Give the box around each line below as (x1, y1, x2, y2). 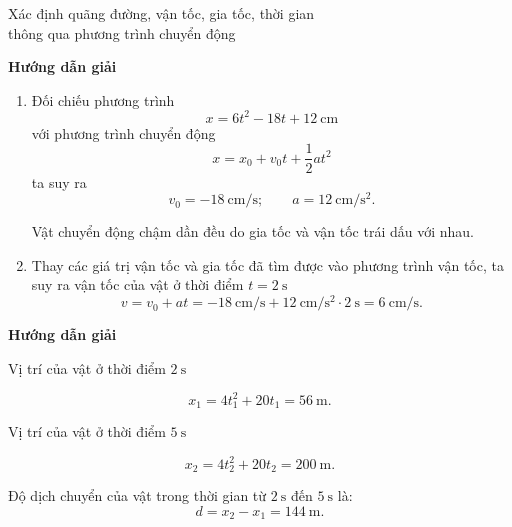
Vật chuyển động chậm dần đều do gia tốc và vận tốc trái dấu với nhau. (31, 221, 475, 242)
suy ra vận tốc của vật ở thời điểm (31, 274, 244, 295)
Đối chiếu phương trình (31, 89, 175, 110)
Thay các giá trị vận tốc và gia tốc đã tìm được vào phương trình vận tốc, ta (31, 254, 504, 275)
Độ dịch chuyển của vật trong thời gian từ (8, 485, 267, 506)
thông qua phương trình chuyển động (8, 22, 236, 43)
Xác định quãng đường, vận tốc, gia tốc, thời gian (8, 3, 315, 23)
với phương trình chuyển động (31, 122, 216, 143)
